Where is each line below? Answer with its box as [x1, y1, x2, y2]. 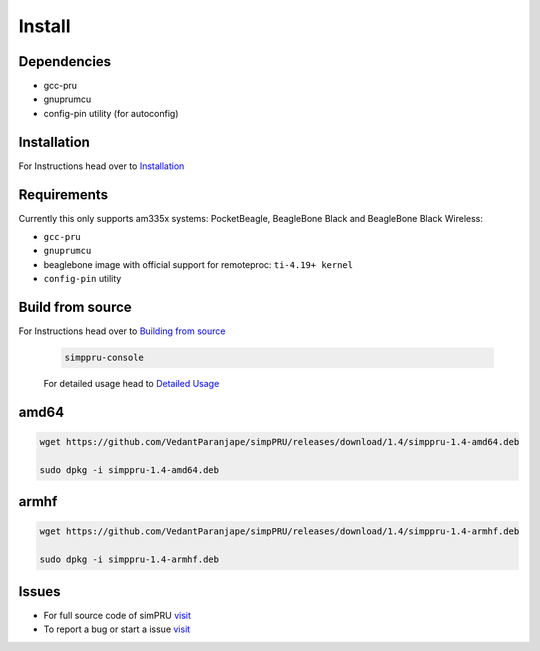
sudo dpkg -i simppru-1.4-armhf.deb [39, 554, 220, 565]
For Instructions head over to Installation [18, 160, 185, 172]
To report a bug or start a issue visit [43, 623, 191, 635]
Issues [18, 583, 61, 600]
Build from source [18, 299, 132, 316]
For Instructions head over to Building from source [18, 325, 226, 337]
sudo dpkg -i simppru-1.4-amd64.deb [39, 464, 220, 475]
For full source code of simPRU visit [43, 609, 192, 621]
